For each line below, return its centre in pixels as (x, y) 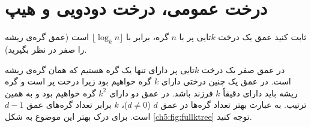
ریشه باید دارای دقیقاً (260, 93)
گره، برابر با (147, 37)
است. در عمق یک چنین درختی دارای (226, 81)
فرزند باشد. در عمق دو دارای (161, 93)
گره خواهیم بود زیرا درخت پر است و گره (78, 81)
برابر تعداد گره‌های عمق (69, 105)
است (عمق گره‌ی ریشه (47, 37)
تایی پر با (195, 37)
